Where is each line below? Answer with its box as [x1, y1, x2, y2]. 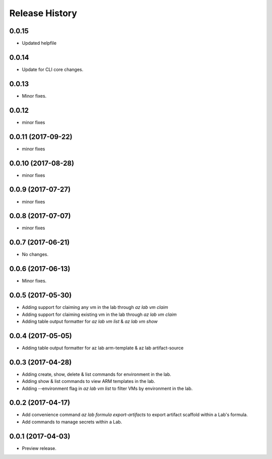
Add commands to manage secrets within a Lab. [22, 419, 122, 425]
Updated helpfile [22, 40, 57, 46]
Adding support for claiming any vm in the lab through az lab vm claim [22, 304, 168, 310]
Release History [9, 8, 78, 19]
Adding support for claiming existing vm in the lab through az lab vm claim [22, 311, 177, 317]
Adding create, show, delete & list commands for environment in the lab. [22, 371, 171, 377]
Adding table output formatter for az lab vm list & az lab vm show [22, 318, 158, 324]
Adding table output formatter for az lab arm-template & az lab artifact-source [22, 345, 184, 351]
